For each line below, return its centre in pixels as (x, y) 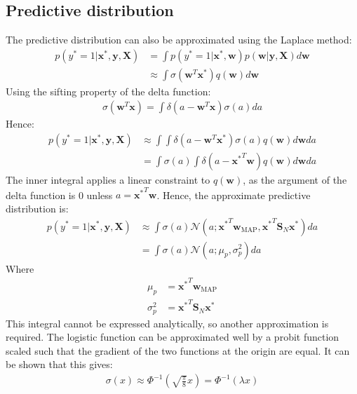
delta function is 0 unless (59, 195)
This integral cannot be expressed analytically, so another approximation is (167, 323)
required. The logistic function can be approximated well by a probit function (173, 337)
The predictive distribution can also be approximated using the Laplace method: (179, 40)
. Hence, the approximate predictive (234, 195)
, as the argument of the (295, 180)
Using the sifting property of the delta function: (108, 91)
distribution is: (37, 208)
